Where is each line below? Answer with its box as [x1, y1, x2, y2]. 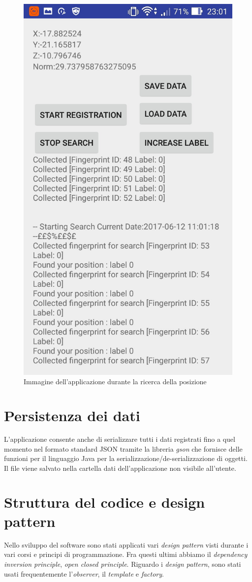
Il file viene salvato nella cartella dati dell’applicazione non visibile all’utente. [4, 462, 236, 473]
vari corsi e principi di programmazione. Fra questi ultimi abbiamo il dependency [4, 549, 248, 559]
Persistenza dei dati [4, 405, 140, 426]
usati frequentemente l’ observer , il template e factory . [4, 568, 164, 579]
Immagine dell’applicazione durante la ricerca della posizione [24, 376, 207, 387]
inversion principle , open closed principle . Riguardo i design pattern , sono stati [4, 558, 241, 569]
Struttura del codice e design [4, 491, 205, 512]
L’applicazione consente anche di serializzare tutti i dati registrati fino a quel [4, 434, 235, 444]
